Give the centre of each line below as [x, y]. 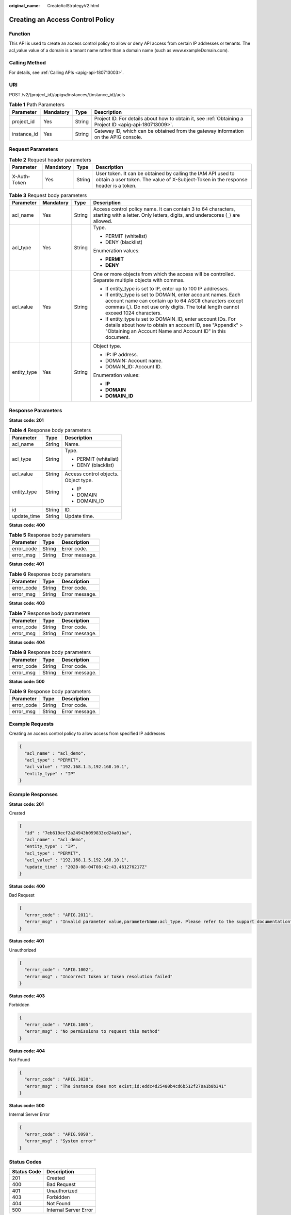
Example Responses [33, 795]
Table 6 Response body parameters [50, 574]
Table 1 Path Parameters [37, 104]
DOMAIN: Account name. [134, 361]
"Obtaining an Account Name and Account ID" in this [165, 331]
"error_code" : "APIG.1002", [59, 970]
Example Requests [31, 724]
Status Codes [25, 1162]
